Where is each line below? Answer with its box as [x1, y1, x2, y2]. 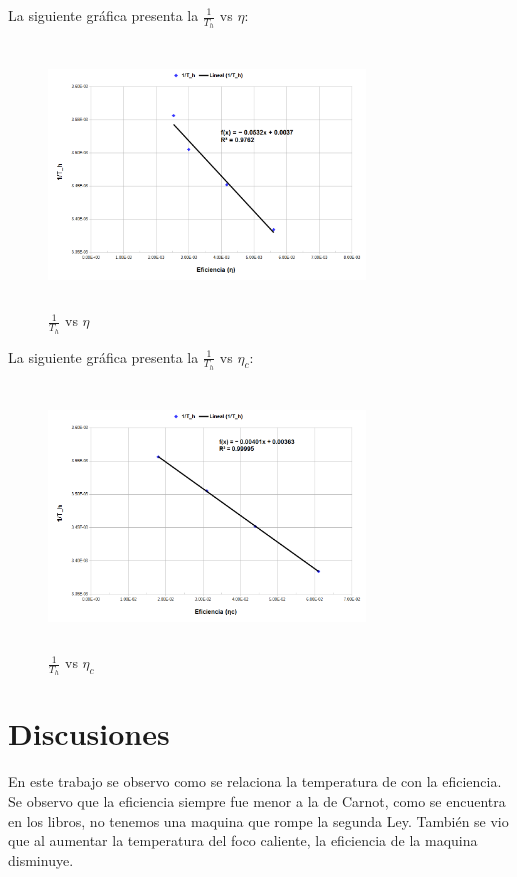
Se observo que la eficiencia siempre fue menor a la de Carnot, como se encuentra [8, 790, 506, 811]
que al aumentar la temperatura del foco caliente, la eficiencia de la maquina [8, 830, 478, 851]
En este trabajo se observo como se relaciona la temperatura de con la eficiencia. [8, 771, 502, 792]
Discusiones [8, 713, 170, 754]
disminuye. [8, 849, 74, 870]
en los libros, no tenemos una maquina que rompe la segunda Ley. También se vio [8, 810, 509, 831]
